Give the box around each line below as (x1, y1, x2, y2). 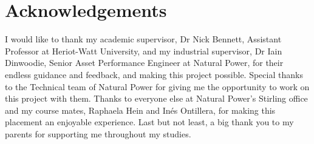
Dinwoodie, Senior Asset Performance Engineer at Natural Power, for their (5, 56, 284, 69)
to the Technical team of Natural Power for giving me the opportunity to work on (5, 80, 310, 93)
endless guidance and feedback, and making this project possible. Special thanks (5, 68, 303, 80)
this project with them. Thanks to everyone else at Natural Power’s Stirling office (5, 92, 308, 105)
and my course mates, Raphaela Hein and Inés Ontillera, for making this (5, 103, 276, 116)
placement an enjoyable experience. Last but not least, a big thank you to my (5, 116, 294, 128)
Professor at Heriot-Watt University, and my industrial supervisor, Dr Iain (5, 44, 282, 57)
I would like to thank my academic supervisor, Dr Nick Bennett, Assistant (5, 33, 282, 45)
